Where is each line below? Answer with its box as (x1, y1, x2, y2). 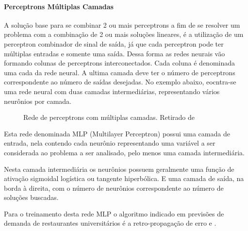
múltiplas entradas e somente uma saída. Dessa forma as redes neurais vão (4, 48, 225, 58)
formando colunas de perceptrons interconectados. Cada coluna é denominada (4, 58, 235, 68)
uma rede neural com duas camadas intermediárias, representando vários (4, 86, 220, 96)
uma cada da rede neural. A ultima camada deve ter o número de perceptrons (4, 67, 235, 77)
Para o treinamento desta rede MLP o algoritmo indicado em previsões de (4, 208, 224, 218)
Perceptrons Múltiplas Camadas (4, 1, 114, 11)
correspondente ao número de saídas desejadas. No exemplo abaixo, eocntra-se (4, 77, 236, 87)
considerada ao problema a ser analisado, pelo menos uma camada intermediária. (4, 147, 245, 157)
